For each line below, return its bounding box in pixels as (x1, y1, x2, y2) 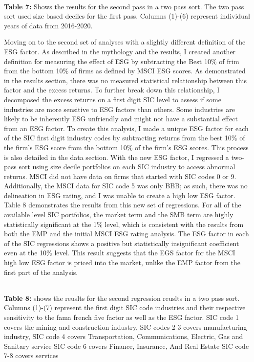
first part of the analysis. (4, 267, 78, 277)
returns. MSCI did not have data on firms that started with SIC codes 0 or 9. (4, 171, 236, 181)
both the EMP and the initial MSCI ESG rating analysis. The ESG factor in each (4, 228, 249, 239)
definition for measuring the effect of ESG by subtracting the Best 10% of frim (4, 56, 239, 66)
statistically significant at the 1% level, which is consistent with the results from (4, 219, 244, 229)
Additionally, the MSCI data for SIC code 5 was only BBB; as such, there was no (4, 181, 248, 191)
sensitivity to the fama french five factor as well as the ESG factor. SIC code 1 (4, 312, 239, 322)
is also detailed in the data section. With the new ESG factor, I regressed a (4, 152, 229, 162)
